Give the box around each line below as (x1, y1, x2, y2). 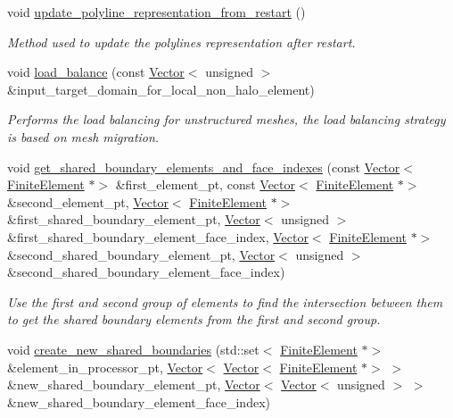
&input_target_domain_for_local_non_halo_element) (7, 79, 315, 98)
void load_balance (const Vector (7, 63, 185, 81)
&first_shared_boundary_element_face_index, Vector (7, 227, 309, 246)
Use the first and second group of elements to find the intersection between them (7, 292, 443, 311)
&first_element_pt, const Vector (115, 175, 296, 194)
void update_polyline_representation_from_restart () (7, 3, 306, 21)
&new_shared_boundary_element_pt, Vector (7, 375, 260, 394)
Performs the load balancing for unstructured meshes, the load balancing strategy (7, 110, 446, 129)
